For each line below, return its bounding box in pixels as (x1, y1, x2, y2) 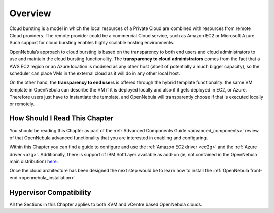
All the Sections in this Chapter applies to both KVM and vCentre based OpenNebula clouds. (9, 201, 202, 207)
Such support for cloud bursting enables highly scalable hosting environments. (9, 40, 175, 46)
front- (250, 168, 262, 174)
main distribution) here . (9, 158, 58, 164)
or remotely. (9, 101, 35, 107)
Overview (9, 8, 51, 19)
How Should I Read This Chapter (9, 114, 114, 123)
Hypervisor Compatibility (9, 188, 91, 197)
